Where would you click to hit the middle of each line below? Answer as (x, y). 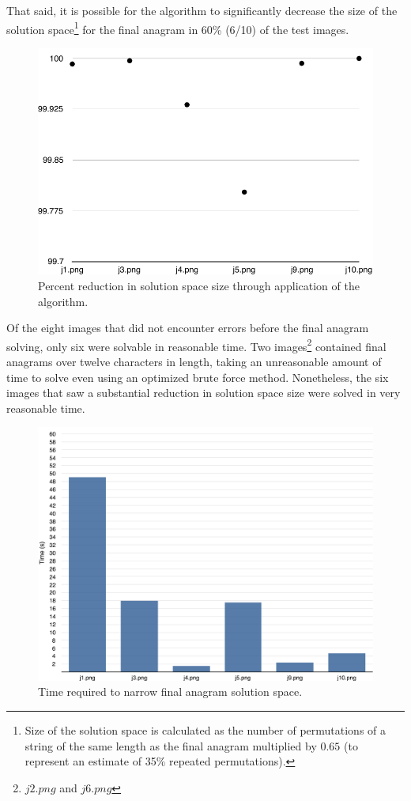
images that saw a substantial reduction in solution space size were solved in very (204, 393)
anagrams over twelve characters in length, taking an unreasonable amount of (194, 361)
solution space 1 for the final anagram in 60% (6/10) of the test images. (178, 28)
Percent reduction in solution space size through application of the (199, 285)
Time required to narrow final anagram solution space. (170, 691)
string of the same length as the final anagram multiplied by (171, 745)
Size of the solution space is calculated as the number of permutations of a (205, 730)
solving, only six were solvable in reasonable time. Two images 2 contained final (196, 345)
